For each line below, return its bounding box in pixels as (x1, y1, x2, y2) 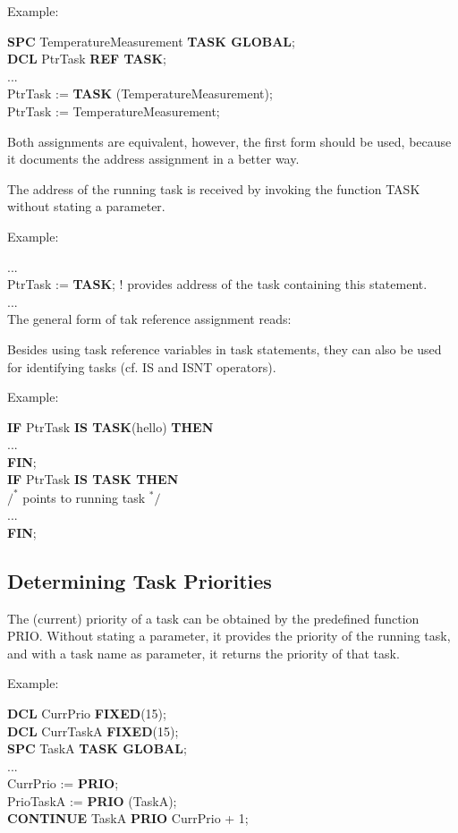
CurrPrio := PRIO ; (7, 774, 119, 793)
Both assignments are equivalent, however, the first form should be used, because (7, 132, 452, 150)
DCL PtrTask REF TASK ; (7, 49, 166, 68)
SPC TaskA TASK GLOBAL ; (7, 739, 187, 758)
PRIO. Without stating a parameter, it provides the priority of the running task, (7, 626, 451, 645)
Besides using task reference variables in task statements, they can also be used (7, 339, 442, 358)
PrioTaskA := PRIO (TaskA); (7, 791, 177, 810)
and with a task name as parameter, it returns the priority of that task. (7, 643, 400, 662)
